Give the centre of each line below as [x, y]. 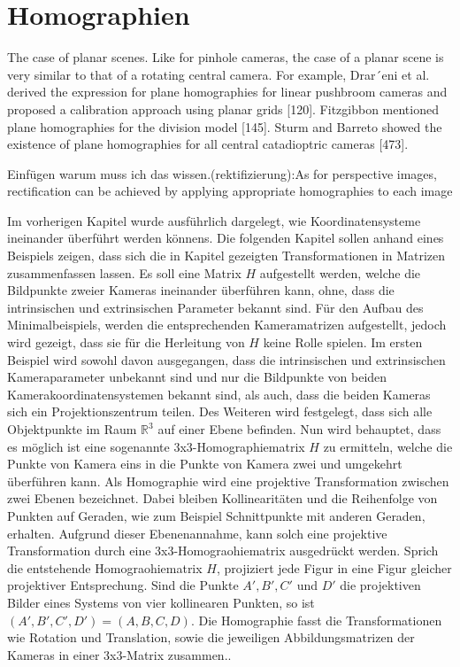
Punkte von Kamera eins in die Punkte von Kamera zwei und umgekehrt [205, 464]
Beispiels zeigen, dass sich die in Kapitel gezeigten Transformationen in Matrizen [226, 256]
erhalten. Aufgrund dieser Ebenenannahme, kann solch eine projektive [197, 533]
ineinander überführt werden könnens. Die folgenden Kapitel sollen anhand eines [226, 238]
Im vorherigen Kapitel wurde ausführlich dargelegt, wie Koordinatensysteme [214, 220]
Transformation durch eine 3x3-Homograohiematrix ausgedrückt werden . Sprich [223, 551]
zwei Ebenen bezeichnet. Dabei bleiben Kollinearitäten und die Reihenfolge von [222, 498]
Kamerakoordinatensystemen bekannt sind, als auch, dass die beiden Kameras [219, 394]
